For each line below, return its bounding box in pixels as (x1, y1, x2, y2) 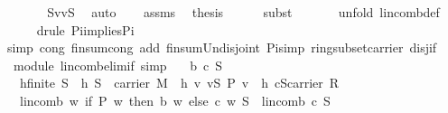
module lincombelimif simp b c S (13, 55, 223, 74)
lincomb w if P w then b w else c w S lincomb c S (19, 90, 331, 109)
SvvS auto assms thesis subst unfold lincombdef (47, 3, 440, 21)
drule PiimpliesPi (36, 20, 135, 39)
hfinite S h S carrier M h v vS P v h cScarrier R (19, 73, 340, 92)
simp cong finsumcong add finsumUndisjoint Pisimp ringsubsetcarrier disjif (6, 38, 437, 57)
